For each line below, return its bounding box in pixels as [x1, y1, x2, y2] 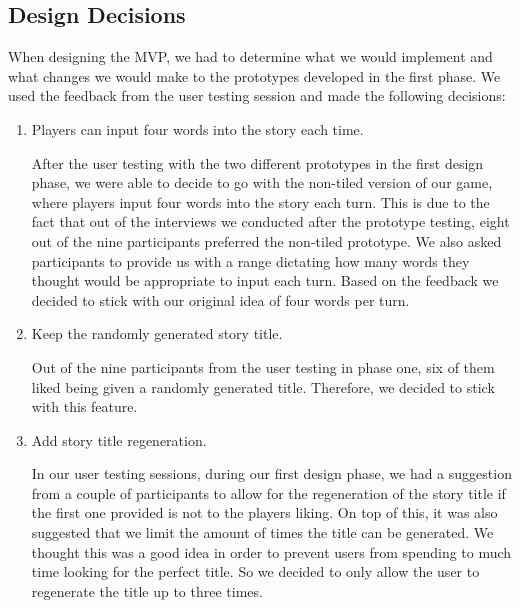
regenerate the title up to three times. [31, 580, 263, 601]
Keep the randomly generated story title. [31, 323, 283, 344]
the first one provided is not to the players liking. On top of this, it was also [31, 502, 498, 523]
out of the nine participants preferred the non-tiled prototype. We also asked [31, 230, 502, 251]
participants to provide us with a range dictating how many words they [31, 250, 470, 271]
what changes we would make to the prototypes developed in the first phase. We [8, 65, 501, 86]
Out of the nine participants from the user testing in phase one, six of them [31, 356, 495, 377]
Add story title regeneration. [31, 429, 207, 450]
